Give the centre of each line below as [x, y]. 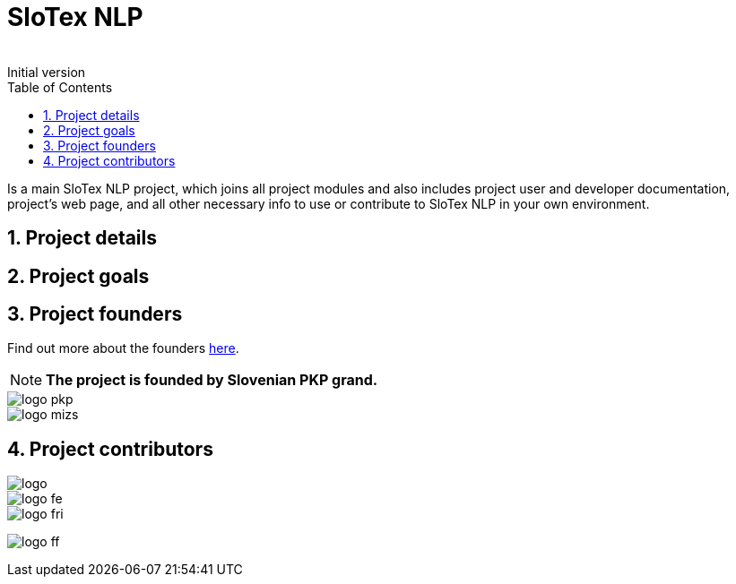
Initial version [47, 72]
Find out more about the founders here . [123, 348]
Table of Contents [60, 87]
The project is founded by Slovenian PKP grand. [212, 380]
